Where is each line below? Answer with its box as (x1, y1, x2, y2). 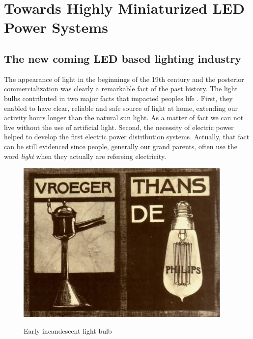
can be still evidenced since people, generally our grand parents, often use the (4, 141, 237, 151)
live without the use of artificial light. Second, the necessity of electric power (4, 122, 234, 132)
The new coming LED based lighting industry (4, 51, 242, 66)
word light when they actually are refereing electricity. (4, 151, 167, 161)
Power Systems (4, 17, 108, 37)
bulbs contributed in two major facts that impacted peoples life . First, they (4, 93, 233, 103)
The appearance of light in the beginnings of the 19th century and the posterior (4, 74, 244, 84)
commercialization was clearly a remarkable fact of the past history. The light (4, 83, 238, 94)
